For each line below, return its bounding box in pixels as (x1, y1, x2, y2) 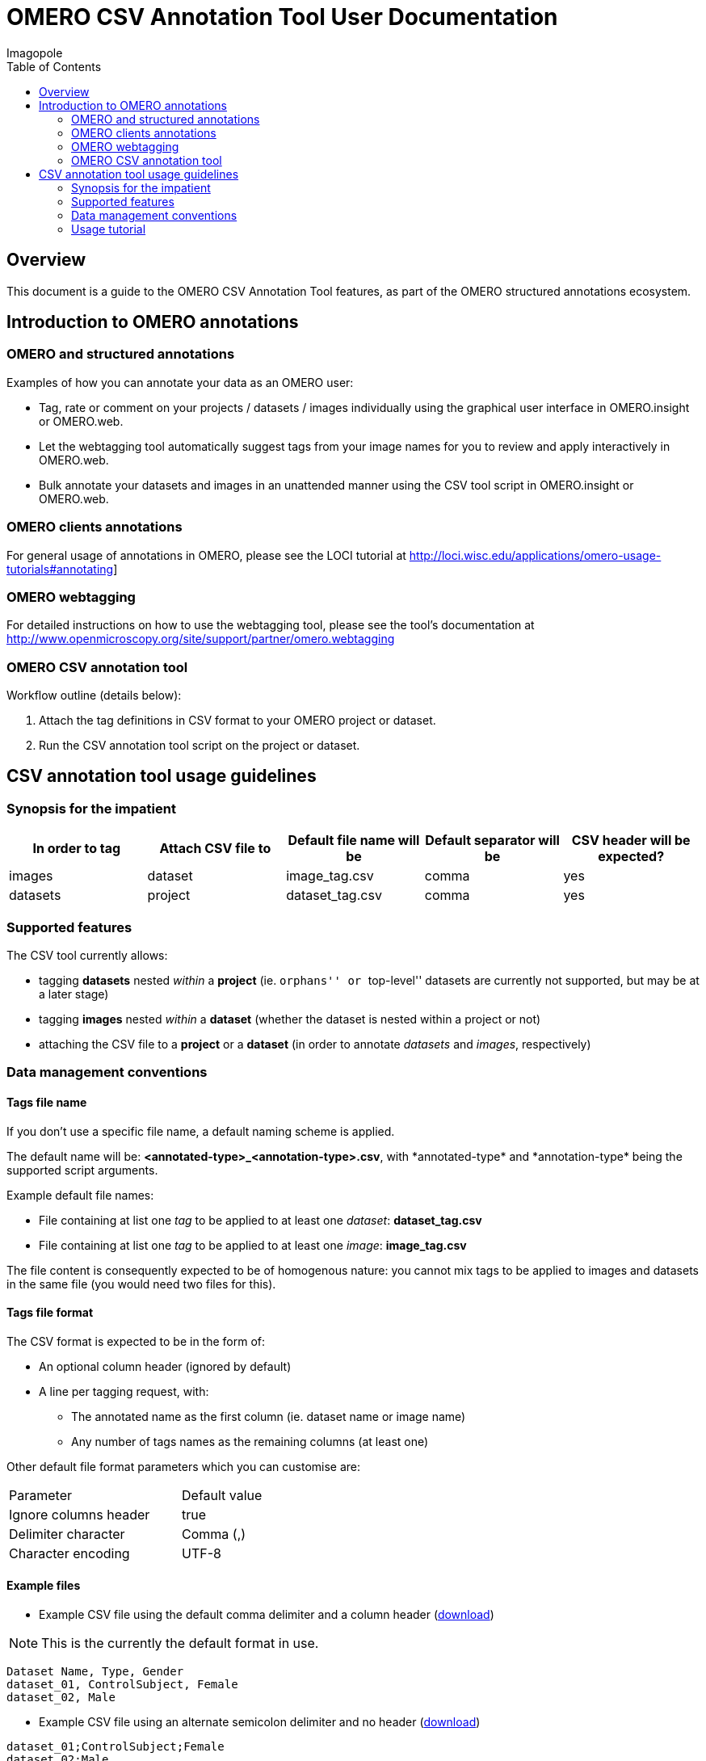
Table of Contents (6, 59, 102, 74)
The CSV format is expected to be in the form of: (6, 1334, 266, 1348)
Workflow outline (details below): (6, 688, 182, 703)
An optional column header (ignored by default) (39, 1359, 292, 1373)
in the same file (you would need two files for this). (6, 1276, 276, 1291)
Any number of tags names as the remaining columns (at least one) (71, 1434, 429, 1448)
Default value (182, 1486, 263, 1503)
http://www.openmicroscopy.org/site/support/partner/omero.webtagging (6, 632, 395, 646)
